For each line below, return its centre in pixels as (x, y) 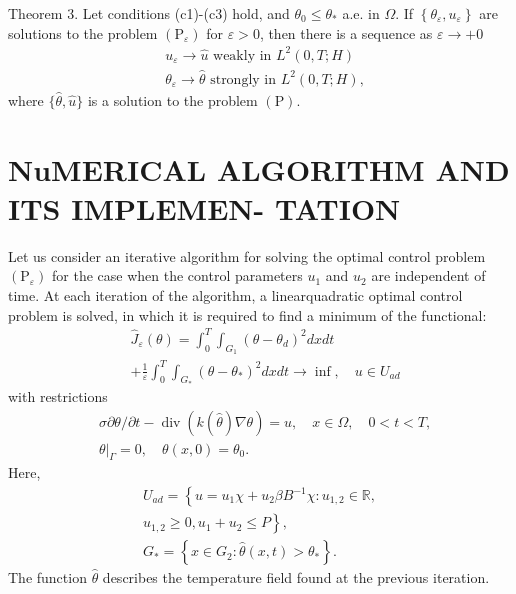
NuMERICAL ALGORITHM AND (259, 168)
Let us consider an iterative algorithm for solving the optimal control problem (247, 255)
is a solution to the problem (172, 99)
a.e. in (361, 13)
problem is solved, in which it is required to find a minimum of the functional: (247, 314)
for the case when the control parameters (177, 275)
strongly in (243, 79)
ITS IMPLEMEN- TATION (204, 207)
